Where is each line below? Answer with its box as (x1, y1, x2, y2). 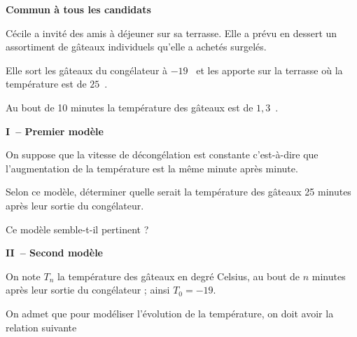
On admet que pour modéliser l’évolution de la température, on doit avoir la (6, 305, 334, 320)
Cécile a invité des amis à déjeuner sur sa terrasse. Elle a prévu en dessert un (6, 25, 337, 40)
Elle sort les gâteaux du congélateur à (6, 62, 168, 77)
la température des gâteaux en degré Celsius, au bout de (57, 268, 300, 283)
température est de (6, 76, 87, 91)
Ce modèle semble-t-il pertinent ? (6, 221, 149, 236)
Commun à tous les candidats (6, 2, 151, 16)
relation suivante (6, 319, 77, 334)
